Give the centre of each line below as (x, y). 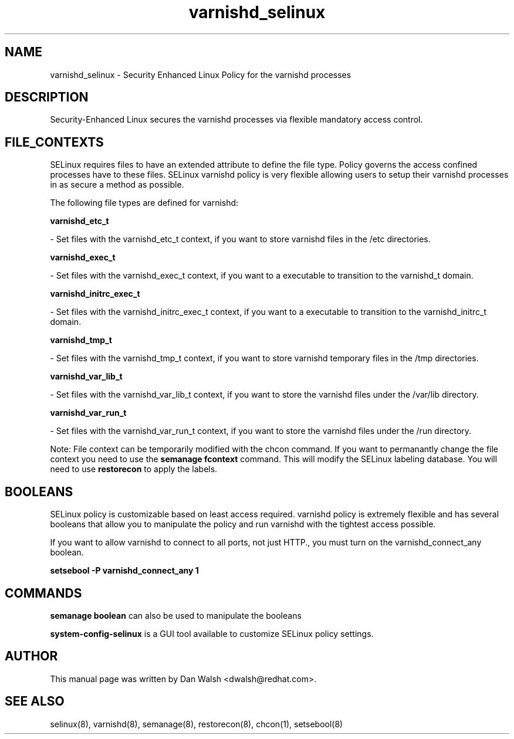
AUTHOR (31, 656)
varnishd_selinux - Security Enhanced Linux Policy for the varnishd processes (201, 74)
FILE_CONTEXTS (54, 142)
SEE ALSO (35, 701)
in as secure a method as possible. (117, 185)
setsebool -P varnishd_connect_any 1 (124, 571)
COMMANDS (43, 593)
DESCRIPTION (47, 97)
